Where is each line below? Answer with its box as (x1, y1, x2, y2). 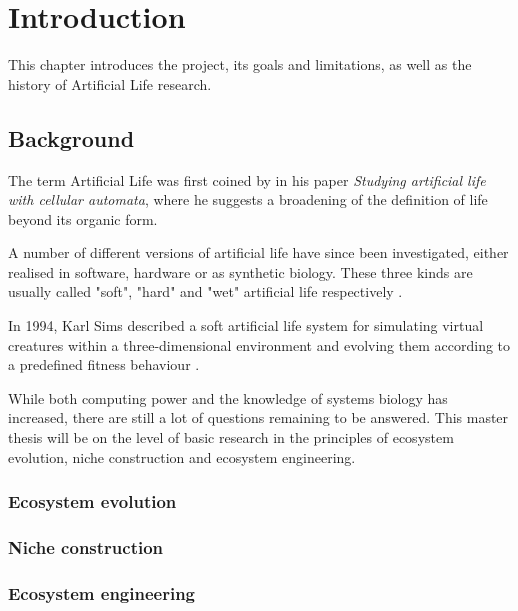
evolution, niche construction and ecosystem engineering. (8, 446, 356, 467)
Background (8, 122, 135, 153)
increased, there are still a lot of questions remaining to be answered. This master (8, 407, 509, 428)
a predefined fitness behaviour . (8, 354, 200, 375)
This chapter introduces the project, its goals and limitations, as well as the (8, 54, 472, 75)
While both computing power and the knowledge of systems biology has (8, 387, 448, 408)
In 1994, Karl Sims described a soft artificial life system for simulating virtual (8, 315, 484, 336)
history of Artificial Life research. (8, 73, 212, 94)
